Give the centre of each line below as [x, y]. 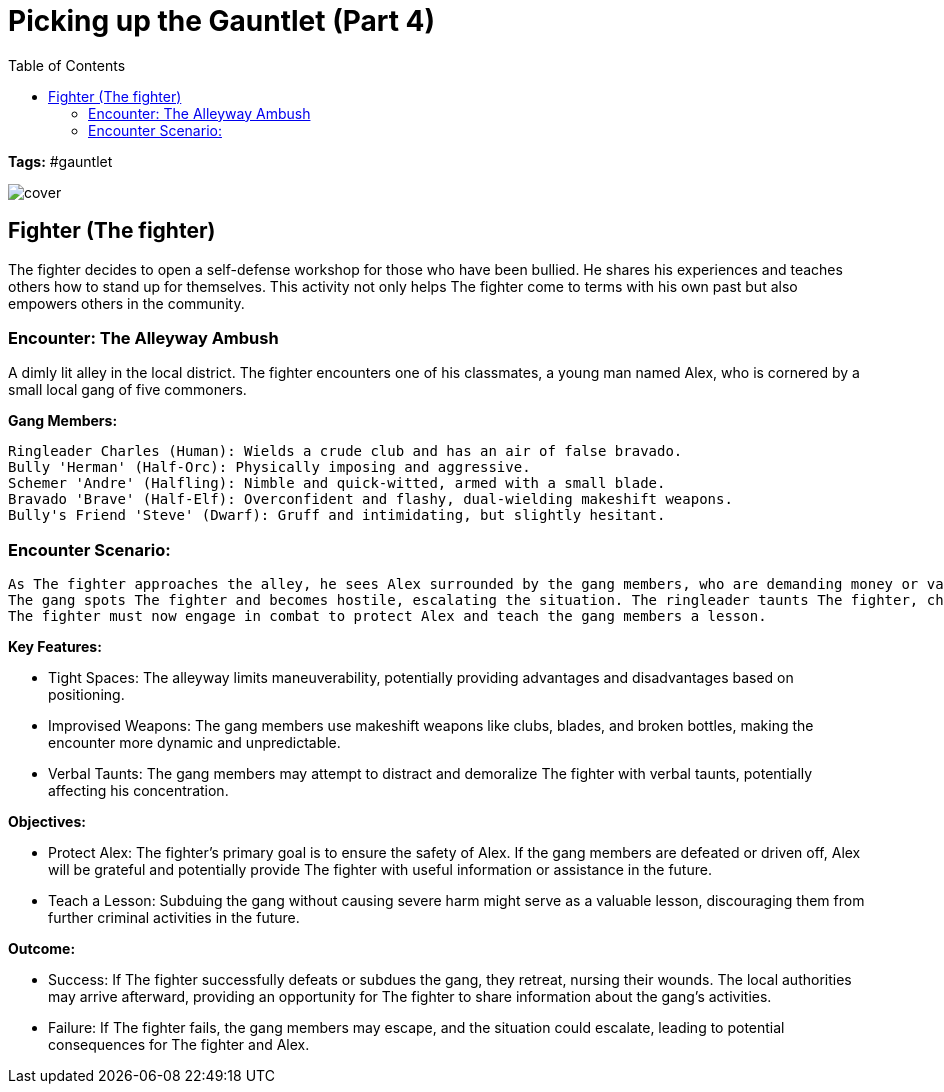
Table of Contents [67, 65]
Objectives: [47, 822]
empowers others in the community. [126, 303]
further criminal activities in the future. [174, 918]
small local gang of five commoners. [127, 390]
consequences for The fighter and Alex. [179, 1045]
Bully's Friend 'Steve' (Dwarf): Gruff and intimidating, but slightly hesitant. [337, 515]
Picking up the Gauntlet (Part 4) [222, 21]
